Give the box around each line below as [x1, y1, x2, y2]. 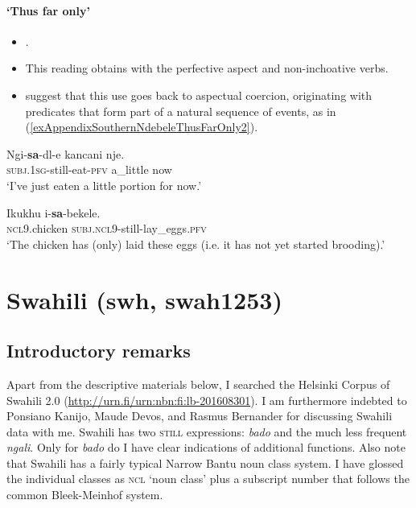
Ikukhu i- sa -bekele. [6, 204, 101, 221]
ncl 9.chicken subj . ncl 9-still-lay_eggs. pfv [6, 220, 207, 237]
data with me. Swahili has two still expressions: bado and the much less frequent [6, 423, 407, 440]
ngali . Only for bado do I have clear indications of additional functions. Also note [6, 439, 406, 456]
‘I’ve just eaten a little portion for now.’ [6, 176, 202, 193]
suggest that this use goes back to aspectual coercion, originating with [25, 86, 373, 103]
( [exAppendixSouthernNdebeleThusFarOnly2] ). [25, 118, 258, 135]
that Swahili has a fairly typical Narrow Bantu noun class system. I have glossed [6, 454, 404, 471]
